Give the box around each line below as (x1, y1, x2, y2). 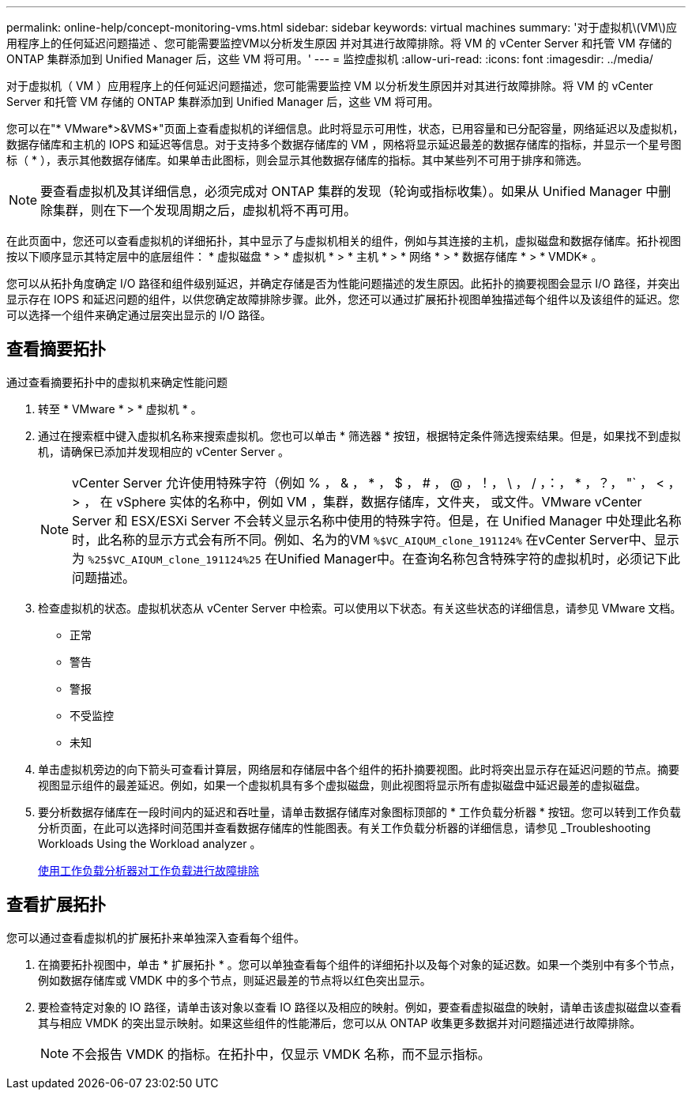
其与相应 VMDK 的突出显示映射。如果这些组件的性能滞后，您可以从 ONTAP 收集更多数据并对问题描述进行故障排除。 (38, 1015, 641, 1030)
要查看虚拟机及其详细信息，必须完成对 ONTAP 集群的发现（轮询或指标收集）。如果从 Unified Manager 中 (40, 183, 659, 199)
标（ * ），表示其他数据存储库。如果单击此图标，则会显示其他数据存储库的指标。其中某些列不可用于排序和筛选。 (6, 153, 588, 167)
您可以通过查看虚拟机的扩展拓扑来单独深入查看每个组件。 (6, 930, 305, 944)
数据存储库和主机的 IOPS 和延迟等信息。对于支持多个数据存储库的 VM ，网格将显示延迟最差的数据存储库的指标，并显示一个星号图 (6, 137, 682, 151)
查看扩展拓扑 (6, 895, 106, 915)
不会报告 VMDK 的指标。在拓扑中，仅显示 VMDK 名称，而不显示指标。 (72, 1045, 491, 1062)
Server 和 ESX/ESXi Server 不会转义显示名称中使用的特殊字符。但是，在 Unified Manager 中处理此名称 (72, 512, 682, 529)
